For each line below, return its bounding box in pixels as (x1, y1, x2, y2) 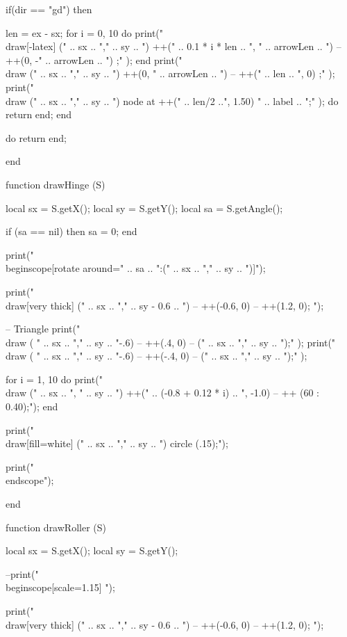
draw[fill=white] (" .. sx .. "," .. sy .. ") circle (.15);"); (6, 436, 228, 451)
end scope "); (6, 473, 54, 487)
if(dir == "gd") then (6, 2, 92, 16)
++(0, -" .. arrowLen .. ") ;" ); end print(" (6, 52, 183, 67)
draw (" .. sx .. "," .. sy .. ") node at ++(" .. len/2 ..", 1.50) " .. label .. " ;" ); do (6, 93, 339, 108)
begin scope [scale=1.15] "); (6, 580, 115, 595)
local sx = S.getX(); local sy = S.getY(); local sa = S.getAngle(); (6, 200, 283, 215)
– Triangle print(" (6, 321, 81, 336)
